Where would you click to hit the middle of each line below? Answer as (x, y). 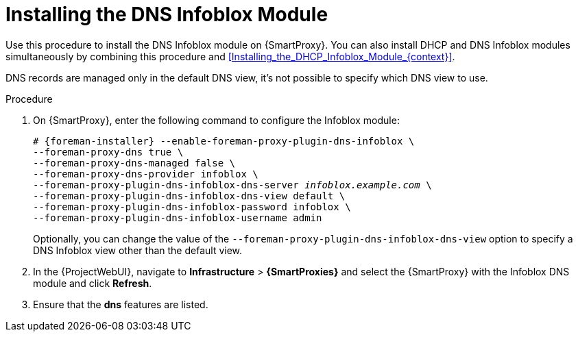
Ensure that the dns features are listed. (121, 304)
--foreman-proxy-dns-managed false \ (134, 163)
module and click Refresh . (93, 283)
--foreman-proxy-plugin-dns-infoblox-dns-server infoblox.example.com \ (232, 185)
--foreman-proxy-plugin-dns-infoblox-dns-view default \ (189, 196)
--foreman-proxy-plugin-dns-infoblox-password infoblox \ (192, 207)
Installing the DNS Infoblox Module (167, 14)
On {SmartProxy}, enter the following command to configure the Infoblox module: (216, 120)
